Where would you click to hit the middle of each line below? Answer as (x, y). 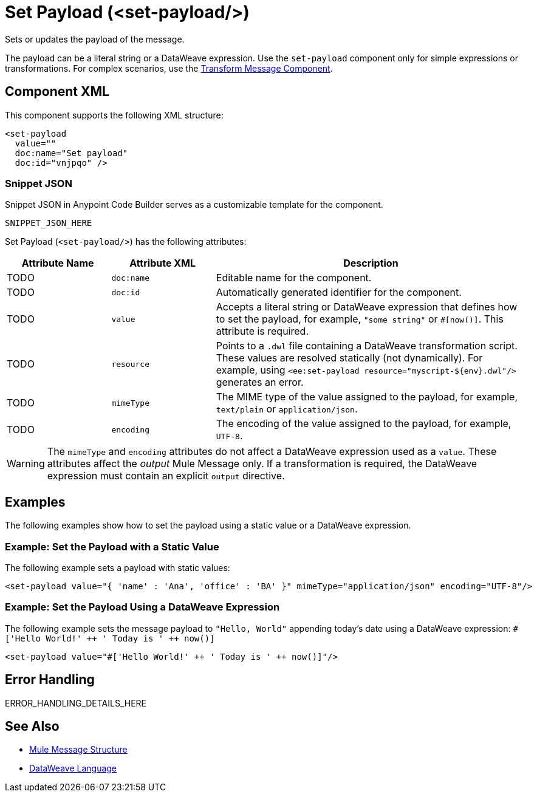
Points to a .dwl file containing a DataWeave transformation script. (367, 346)
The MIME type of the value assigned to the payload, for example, (367, 397)
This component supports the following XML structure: (114, 115)
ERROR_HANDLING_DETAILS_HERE (76, 703)
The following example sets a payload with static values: (118, 567)
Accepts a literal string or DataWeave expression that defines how (367, 307)
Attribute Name (58, 263)
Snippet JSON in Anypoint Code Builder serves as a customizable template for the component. (194, 205)
